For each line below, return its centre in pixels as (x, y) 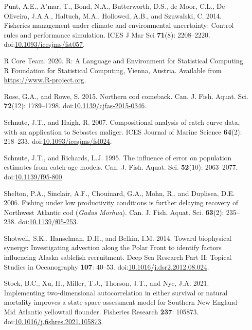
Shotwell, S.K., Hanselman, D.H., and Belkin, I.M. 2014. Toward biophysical (118, 238)
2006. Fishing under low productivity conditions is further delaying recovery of (121, 203)
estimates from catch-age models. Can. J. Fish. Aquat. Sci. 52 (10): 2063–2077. (121, 167)
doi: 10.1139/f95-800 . (34, 176)
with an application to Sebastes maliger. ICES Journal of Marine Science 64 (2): (123, 131)
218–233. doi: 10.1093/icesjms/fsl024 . (58, 141)
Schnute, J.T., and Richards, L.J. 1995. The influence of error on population (118, 157)
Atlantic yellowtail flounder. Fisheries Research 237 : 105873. (108, 312)
